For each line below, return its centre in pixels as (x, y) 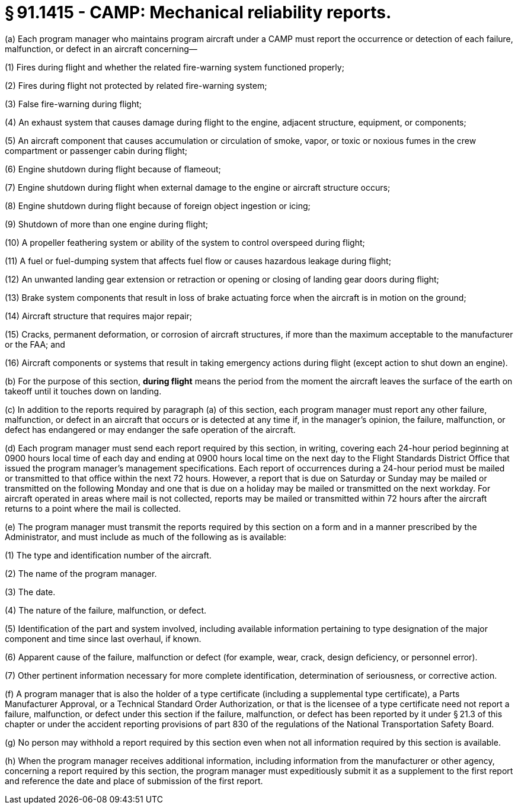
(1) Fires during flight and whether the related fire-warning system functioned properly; (175, 67)
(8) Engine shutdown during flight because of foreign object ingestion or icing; (158, 206)
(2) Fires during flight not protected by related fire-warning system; (136, 85)
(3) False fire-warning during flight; (73, 104)
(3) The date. (30, 592)
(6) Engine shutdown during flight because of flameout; (113, 169)
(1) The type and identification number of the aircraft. (108, 555)
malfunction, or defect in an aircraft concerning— (101, 49)
